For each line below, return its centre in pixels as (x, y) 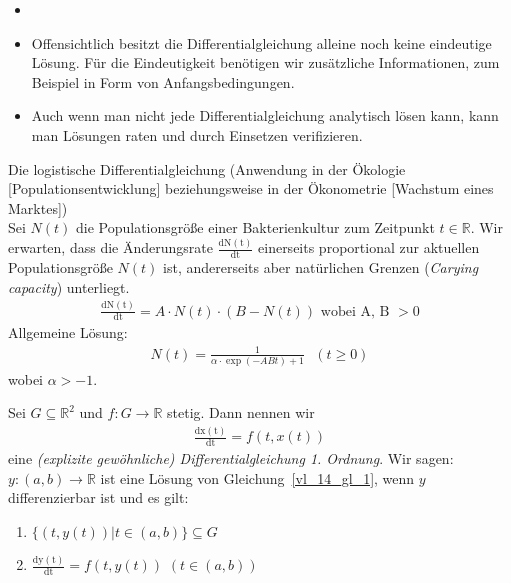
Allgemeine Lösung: (68, 332)
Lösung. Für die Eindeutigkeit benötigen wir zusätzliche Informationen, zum (265, 62)
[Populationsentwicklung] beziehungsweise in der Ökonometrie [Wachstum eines (251, 188)
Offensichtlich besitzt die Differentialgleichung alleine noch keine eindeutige (261, 42)
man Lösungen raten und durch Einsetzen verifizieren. (197, 134)
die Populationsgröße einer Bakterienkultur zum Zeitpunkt (255, 227)
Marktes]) (38, 207)
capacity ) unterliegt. (69, 286)
